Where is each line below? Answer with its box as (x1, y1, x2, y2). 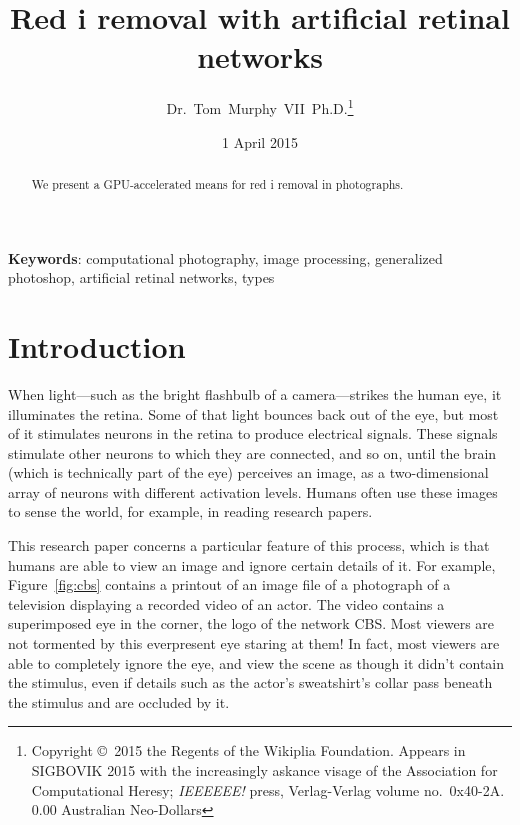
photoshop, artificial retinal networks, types (8, 267, 275, 288)
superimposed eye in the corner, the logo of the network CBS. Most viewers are (8, 613, 495, 634)
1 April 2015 (222, 131, 298, 152)
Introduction (8, 325, 186, 366)
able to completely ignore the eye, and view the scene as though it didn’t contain (8, 652, 505, 673)
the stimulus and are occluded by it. (8, 691, 230, 712)
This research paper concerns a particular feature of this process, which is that (8, 535, 490, 556)
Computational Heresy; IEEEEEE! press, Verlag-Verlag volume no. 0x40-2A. (31, 779, 505, 800)
